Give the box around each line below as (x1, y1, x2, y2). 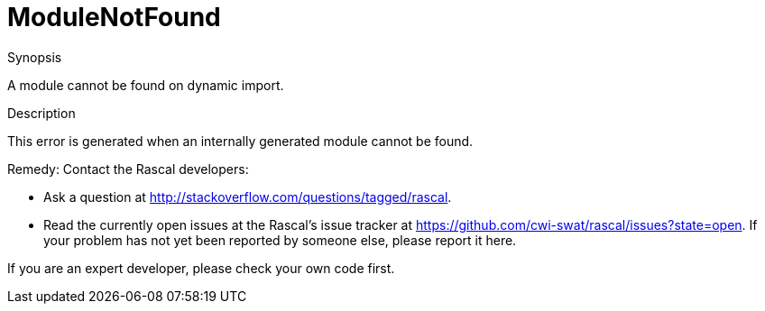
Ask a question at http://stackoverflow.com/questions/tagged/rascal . (43, 188, 452, 205)
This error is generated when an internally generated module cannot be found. (7, 133, 474, 149)
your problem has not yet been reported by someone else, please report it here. (43, 232, 517, 248)
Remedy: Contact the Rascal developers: (7, 160, 249, 177)
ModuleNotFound (7, 2, 221, 32)
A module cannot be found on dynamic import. (7, 77, 284, 93)
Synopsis (7, 49, 62, 65)
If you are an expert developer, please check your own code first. (7, 260, 395, 276)
